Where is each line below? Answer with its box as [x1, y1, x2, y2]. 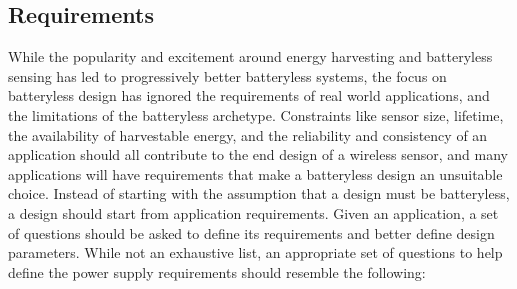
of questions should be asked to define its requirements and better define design [8, 222, 495, 243]
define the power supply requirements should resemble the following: [8, 261, 426, 282]
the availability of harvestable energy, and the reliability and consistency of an [8, 124, 488, 145]
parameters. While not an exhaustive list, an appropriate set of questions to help [8, 242, 503, 263]
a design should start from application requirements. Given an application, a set [8, 202, 499, 223]
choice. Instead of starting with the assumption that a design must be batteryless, [8, 183, 510, 204]
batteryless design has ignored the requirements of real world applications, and [8, 85, 490, 106]
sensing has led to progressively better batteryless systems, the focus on [8, 65, 447, 86]
